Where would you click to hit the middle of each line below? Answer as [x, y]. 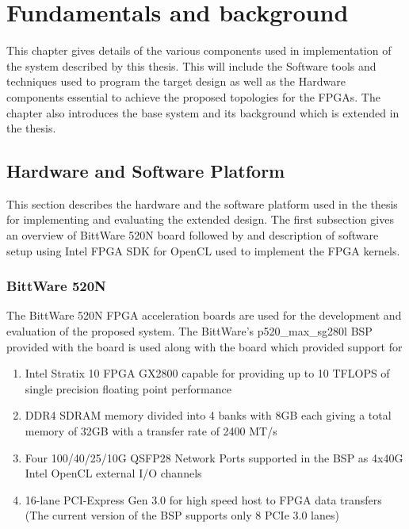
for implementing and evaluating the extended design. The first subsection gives [200, 219]
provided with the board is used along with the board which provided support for [204, 346]
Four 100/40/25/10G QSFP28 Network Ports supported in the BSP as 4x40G [214, 457]
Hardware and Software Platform [146, 171]
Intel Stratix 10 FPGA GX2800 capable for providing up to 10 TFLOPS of [207, 373]
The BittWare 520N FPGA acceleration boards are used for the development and [204, 315]
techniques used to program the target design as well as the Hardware [176, 81]
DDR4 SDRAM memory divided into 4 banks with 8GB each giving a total [208, 415]
